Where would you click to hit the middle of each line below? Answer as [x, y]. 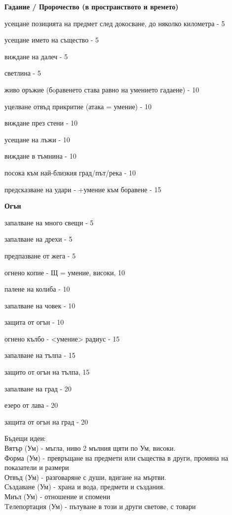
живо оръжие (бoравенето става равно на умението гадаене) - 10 [102, 89]
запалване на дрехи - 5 [39, 239]
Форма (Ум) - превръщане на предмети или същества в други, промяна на [116, 457]
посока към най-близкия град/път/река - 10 [70, 172]
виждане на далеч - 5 [36, 56]
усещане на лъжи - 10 [37, 139]
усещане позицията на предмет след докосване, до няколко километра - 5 [115, 23]
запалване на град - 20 [38, 388]
